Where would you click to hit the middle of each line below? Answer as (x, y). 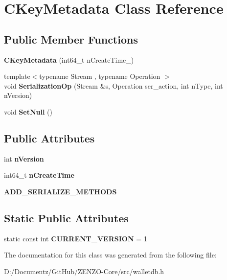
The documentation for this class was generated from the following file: (110, 255)
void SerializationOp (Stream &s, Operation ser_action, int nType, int (113, 85)
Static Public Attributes (66, 218)
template (17, 76)
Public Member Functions (71, 39)
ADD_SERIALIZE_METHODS (60, 191)
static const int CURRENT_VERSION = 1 (76, 238)
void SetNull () (28, 111)
